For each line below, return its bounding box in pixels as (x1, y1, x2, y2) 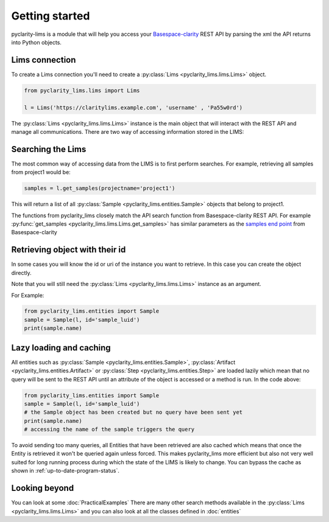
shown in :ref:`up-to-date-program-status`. (11, 467, 120, 475)
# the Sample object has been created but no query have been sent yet (24, 409, 243, 416)
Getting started (11, 9, 90, 23)
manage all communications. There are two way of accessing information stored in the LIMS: (11, 128, 244, 135)
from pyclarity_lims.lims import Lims (24, 87, 140, 94)
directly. (11, 269, 32, 276)
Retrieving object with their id (11, 245, 126, 255)
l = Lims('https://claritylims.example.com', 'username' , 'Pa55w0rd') (24, 104, 243, 111)
